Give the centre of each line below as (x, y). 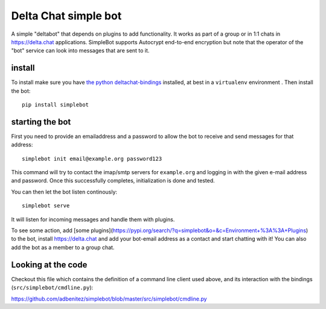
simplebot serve (46, 206)
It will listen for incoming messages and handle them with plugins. (93, 219)
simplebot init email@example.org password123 (92, 158)
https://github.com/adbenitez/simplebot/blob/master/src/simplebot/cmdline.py (109, 299)
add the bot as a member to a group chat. (63, 247)
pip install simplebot (56, 105)
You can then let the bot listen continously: (64, 192)
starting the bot (41, 122)
